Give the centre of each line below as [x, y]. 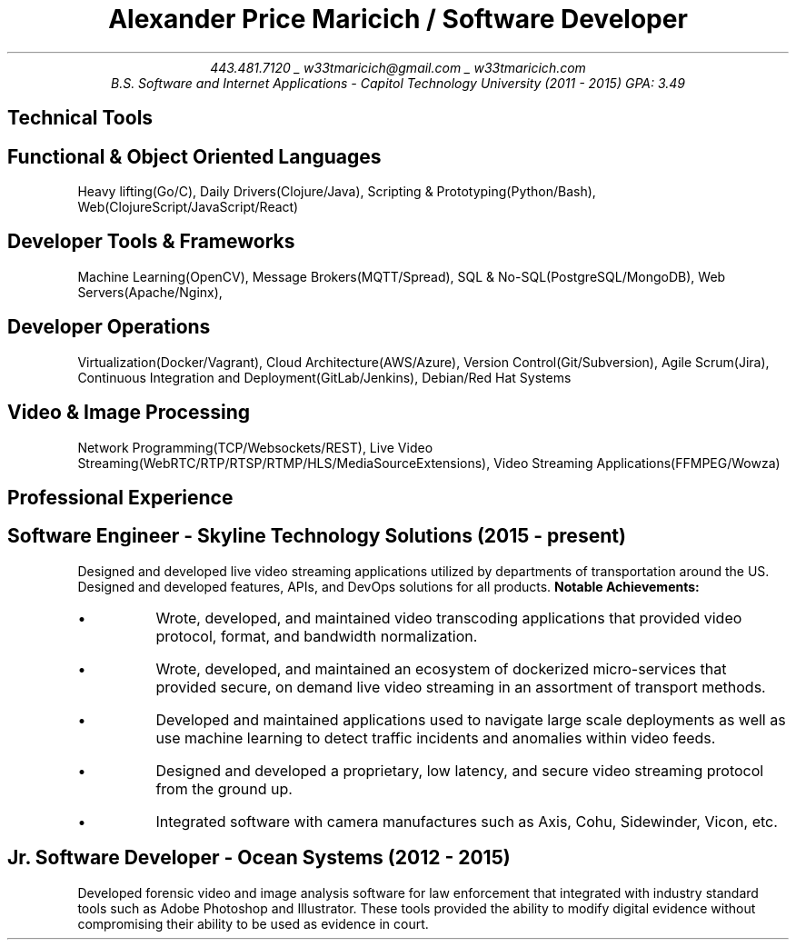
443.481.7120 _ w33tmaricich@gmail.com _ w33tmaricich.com [398, 67]
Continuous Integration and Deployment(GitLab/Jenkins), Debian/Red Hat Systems [324, 377]
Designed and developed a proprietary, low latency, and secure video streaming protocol [460, 770]
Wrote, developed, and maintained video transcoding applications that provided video [449, 618]
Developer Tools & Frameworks [151, 242]
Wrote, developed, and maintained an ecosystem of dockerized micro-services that [441, 668]
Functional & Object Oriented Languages [194, 156]
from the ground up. [224, 788]
